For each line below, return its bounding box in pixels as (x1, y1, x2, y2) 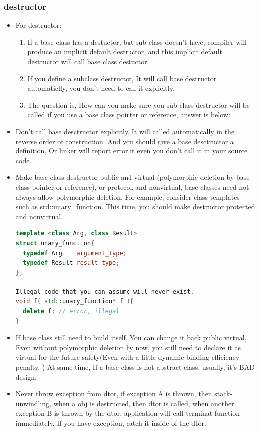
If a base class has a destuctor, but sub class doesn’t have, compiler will (27, 36, 247, 47)
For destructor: (15, 20, 62, 30)
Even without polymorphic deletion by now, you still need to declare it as (15, 342, 241, 352)
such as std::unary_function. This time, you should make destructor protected (15, 201, 255, 212)
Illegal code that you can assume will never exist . (15, 288, 194, 295)
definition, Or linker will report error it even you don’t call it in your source (15, 145, 248, 156)
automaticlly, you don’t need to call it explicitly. (27, 83, 175, 93)
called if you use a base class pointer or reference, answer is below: (27, 109, 230, 120)
